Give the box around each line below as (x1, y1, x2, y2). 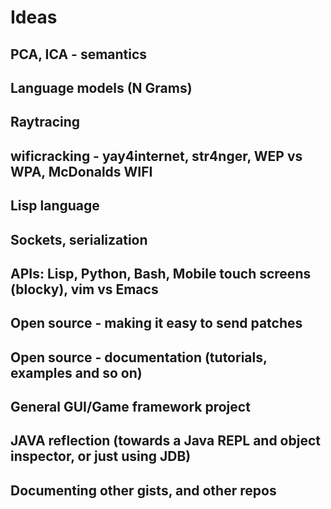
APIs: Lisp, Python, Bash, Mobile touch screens (10, 265, 312, 282)
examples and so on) (10, 364, 143, 381)
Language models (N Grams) (10, 79, 193, 96)
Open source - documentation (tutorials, (10, 349, 268, 366)
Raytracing (10, 114, 81, 131)
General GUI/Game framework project (10, 399, 251, 416)
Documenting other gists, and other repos (10, 482, 277, 499)
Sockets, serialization (10, 231, 148, 248)
